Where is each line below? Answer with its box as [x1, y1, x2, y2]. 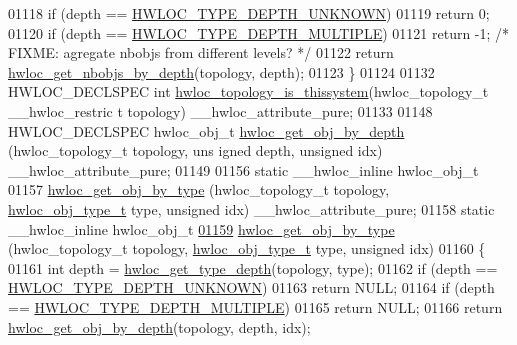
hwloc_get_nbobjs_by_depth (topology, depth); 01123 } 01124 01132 [8, 61, 435, 82]
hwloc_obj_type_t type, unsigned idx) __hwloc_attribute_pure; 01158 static [8, 198, 495, 219]
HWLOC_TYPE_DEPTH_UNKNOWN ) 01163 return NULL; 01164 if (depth [8, 277, 495, 298]
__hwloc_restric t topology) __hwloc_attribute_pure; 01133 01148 [8, 100, 433, 121]
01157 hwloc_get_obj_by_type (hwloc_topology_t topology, [8, 179, 390, 200]
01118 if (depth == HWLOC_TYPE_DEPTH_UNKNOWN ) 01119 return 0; [8, 3, 490, 23]
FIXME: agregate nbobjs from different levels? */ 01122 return [8, 42, 394, 63]
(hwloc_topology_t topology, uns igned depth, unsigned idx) [8, 140, 383, 161]
